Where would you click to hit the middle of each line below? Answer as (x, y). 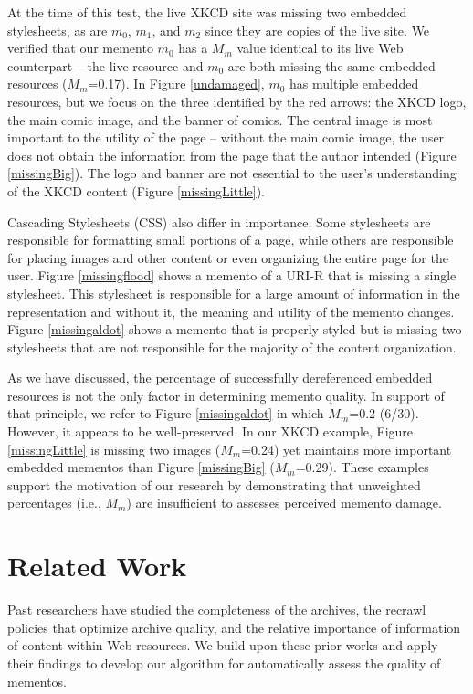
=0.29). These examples (362, 467)
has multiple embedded (354, 84)
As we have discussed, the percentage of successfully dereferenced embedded (220, 378)
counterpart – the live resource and (105, 65)
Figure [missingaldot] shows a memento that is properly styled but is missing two (235, 329)
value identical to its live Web (320, 48)
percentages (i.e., (54, 503)
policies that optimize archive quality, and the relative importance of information (234, 627)
